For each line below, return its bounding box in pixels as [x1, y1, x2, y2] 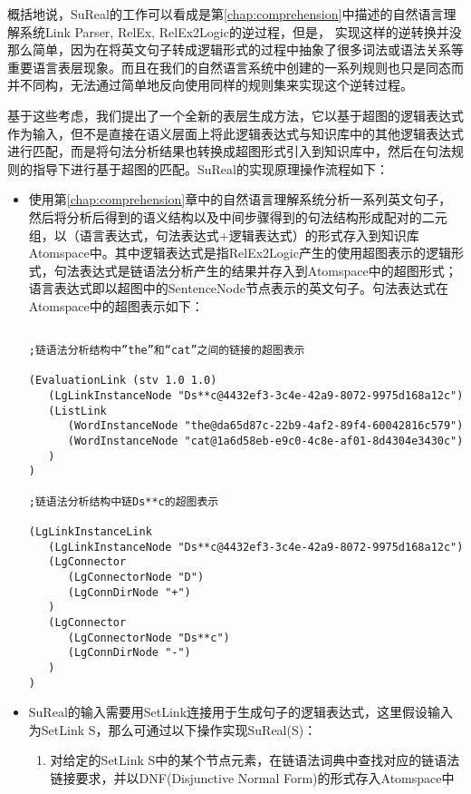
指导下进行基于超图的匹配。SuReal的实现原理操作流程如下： [32, 159, 389, 178]
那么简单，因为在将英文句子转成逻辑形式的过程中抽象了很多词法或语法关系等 [7, 40, 464, 59]
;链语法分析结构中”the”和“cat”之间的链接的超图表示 [28, 344, 305, 358]
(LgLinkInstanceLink [28, 525, 152, 539]
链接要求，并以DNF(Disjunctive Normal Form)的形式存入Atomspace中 [50, 769, 455, 788]
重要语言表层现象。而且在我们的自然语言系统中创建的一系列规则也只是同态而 [7, 57, 464, 76]
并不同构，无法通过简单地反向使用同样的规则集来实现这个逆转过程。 [7, 75, 413, 94]
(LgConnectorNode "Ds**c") [67, 631, 230, 644]
